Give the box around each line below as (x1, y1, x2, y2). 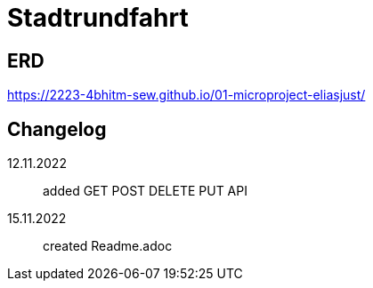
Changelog (7, 117, 107, 140)
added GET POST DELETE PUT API (43, 183, 247, 199)
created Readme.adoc (43, 238, 173, 254)
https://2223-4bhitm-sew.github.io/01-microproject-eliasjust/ (7, 87, 366, 103)
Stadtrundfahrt (7, 3, 189, 33)
